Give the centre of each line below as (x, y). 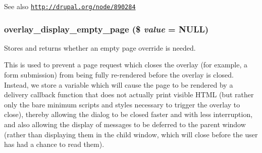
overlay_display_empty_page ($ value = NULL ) (107, 29)
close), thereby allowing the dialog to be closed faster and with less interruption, (128, 114)
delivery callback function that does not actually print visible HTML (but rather (129, 94)
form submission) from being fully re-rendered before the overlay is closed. (119, 75)
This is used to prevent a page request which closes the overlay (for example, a (126, 65)
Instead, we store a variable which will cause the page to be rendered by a (119, 84)
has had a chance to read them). (54, 144)
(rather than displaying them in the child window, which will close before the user (131, 134)
